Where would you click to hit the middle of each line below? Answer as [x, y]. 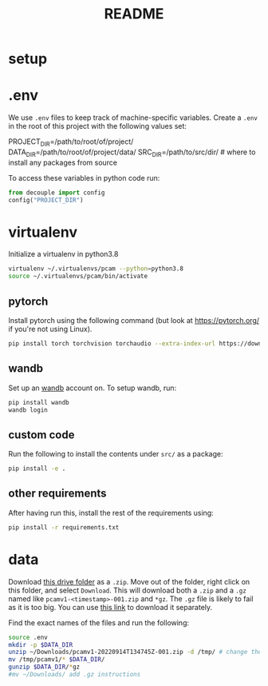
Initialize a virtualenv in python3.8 [63, 254]
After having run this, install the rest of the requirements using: [111, 513]
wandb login [28, 410]
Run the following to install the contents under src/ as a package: [116, 454]
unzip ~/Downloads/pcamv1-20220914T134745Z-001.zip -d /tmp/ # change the [135, 652]
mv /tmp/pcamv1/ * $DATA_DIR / [57, 660]
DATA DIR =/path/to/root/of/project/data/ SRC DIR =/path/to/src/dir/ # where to [132, 153]
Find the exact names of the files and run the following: [99, 622]
